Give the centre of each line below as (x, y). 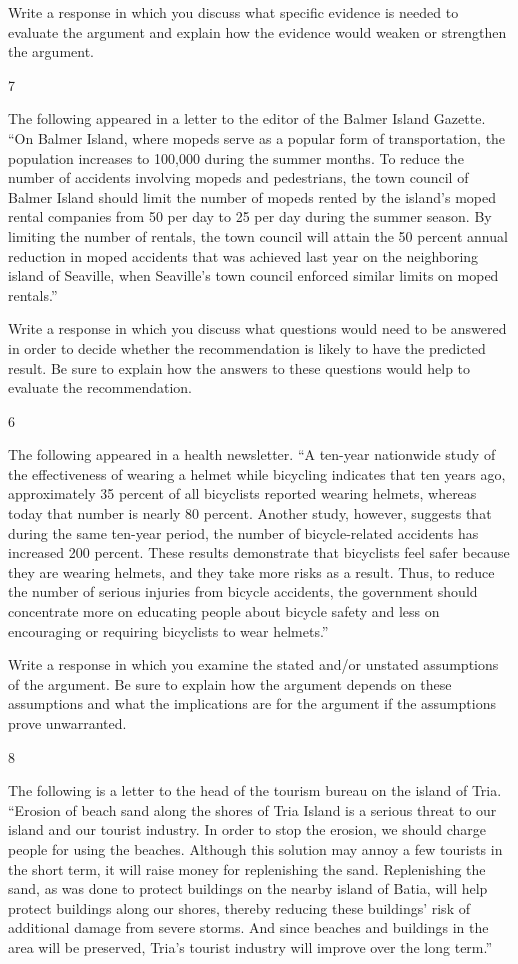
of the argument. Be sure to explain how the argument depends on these (230, 683)
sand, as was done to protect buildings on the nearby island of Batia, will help (248, 888)
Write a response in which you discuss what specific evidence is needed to (233, 12)
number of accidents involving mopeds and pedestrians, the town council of (238, 177)
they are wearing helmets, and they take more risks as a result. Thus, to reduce (251, 571)
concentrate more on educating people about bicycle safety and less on (224, 611)
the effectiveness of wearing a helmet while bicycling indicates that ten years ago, (257, 473)
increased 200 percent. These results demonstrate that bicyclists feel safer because (259, 552)
